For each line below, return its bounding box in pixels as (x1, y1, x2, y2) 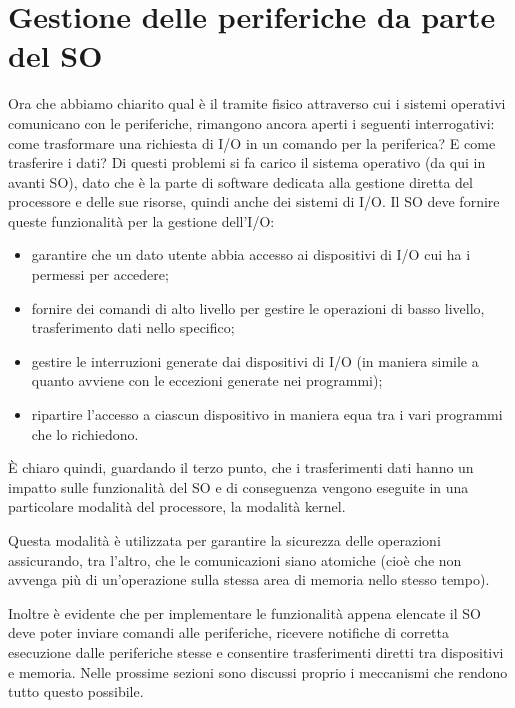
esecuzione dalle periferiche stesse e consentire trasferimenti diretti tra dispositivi (8, 641, 504, 662)
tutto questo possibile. (8, 681, 144, 702)
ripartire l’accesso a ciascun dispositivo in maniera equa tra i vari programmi (31, 404, 503, 425)
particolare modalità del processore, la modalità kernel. (8, 496, 346, 517)
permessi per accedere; (31, 264, 169, 285)
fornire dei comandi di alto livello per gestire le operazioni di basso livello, (31, 297, 485, 318)
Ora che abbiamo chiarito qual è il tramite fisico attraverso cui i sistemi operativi (8, 93, 506, 114)
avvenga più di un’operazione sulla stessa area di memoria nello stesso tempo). (8, 569, 490, 590)
